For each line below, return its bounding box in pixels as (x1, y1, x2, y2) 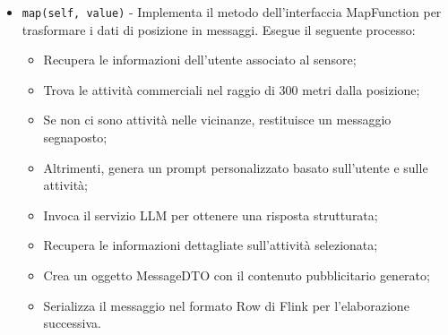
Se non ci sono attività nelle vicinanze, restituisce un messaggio (43, 110, 392, 129)
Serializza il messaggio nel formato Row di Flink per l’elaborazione (43, 296, 409, 314)
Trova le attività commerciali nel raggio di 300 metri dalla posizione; (43, 80, 420, 99)
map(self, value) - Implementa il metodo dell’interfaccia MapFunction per (22, 3, 442, 21)
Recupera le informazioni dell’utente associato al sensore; (43, 50, 357, 69)
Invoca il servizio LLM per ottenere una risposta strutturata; (43, 205, 378, 224)
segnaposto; (43, 128, 108, 147)
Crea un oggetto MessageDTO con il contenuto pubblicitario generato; (43, 266, 430, 284)
